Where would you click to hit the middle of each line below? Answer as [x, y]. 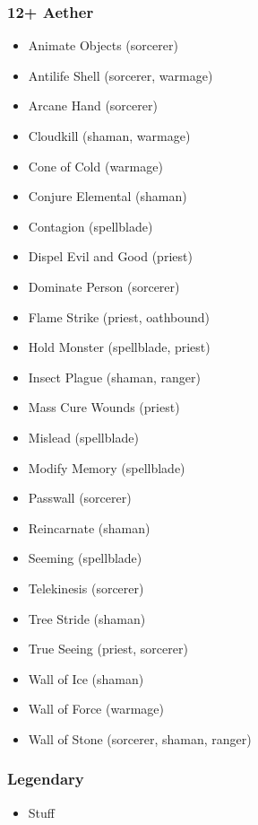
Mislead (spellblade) [83, 437]
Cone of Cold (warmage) [95, 166]
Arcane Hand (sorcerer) [93, 105]
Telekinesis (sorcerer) [86, 588]
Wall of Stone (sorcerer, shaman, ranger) [140, 738]
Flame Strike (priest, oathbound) [119, 316]
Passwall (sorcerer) [80, 498]
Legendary [46, 779]
